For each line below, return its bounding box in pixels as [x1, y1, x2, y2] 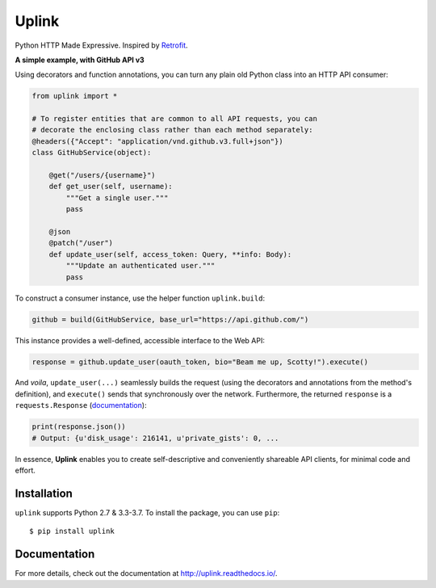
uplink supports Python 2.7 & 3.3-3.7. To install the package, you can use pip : [15, 507, 280, 517]
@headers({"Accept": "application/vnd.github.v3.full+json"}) [31, 136, 283, 145]
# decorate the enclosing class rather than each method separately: [31, 125, 313, 135]
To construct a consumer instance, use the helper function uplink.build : [15, 293, 266, 303]
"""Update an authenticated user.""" [65, 261, 216, 271]
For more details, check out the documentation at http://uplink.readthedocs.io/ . [15, 569, 278, 578]
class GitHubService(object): [31, 148, 152, 157]
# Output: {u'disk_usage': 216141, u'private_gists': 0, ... [31, 433, 279, 443]
